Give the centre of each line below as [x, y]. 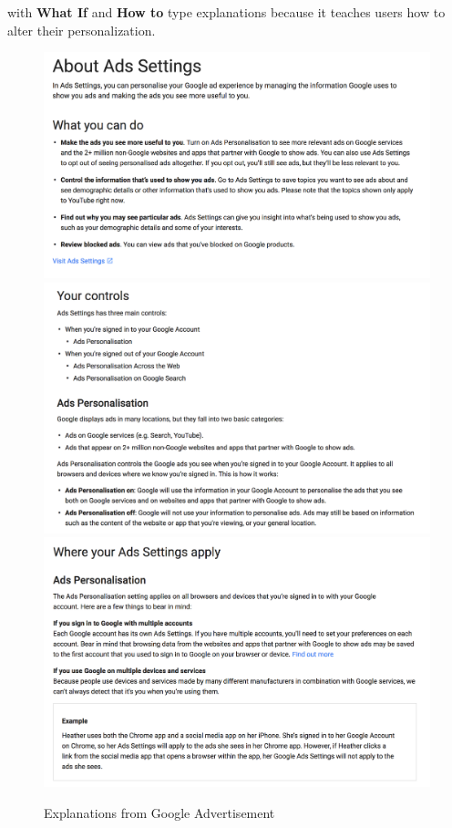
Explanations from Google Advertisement [159, 812]
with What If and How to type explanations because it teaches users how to [226, 12]
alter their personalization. [82, 30]
